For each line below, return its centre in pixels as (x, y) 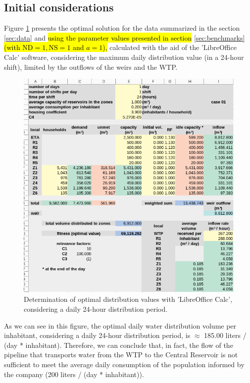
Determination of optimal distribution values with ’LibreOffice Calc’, (128, 299)
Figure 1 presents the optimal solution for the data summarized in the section (122, 28)
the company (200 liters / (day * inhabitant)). (74, 374)
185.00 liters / (225, 335)
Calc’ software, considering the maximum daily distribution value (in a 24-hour (124, 57)
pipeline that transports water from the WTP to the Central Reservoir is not (121, 355)
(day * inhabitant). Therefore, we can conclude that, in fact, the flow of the (119, 345)
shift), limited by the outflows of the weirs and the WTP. (91, 67)
